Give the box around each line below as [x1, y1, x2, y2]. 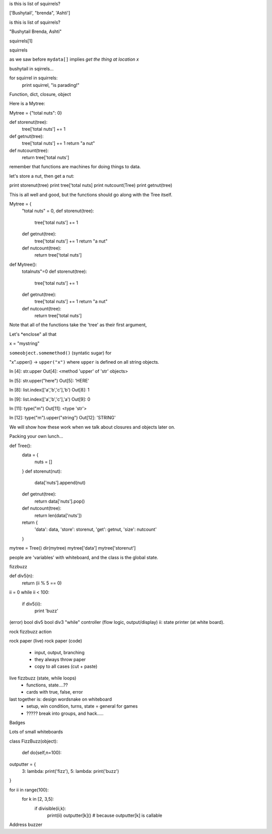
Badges [9, 720, 25, 726]
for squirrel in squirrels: [9, 75, 58, 81]
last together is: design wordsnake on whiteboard [9, 696, 112, 702]
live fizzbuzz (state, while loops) [9, 675, 77, 681]
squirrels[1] [9, 38, 33, 44]
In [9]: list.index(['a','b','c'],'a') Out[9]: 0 [9, 396, 91, 402]
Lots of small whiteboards [9, 729, 63, 735]
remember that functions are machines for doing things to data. [9, 164, 141, 170]
